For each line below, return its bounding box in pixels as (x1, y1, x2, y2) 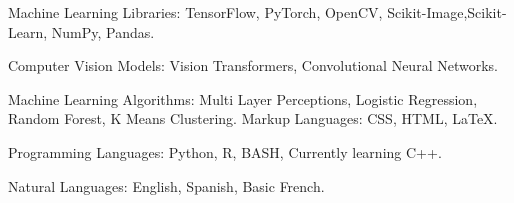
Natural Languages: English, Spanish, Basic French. (8, 175, 325, 196)
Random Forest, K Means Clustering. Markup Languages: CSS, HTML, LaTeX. (8, 108, 498, 129)
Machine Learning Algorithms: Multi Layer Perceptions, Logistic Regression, (8, 88, 478, 109)
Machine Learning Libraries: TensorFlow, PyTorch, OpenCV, (8, 2, 383, 22)
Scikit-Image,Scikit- (387, 2, 507, 22)
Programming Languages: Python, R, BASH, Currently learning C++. (8, 141, 442, 162)
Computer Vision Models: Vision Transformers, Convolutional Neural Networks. (8, 55, 498, 76)
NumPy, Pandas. (51, 21, 155, 42)
